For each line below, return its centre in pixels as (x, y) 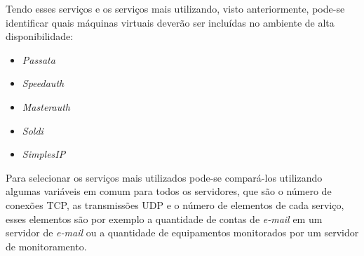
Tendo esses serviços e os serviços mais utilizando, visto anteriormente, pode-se (175, 8)
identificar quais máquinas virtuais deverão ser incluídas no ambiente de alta (170, 22)
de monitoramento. (46, 246)
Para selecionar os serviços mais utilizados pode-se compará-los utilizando (164, 177)
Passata (39, 59)
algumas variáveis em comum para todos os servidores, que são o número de (169, 191)
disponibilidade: (40, 36)
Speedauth (43, 83)
